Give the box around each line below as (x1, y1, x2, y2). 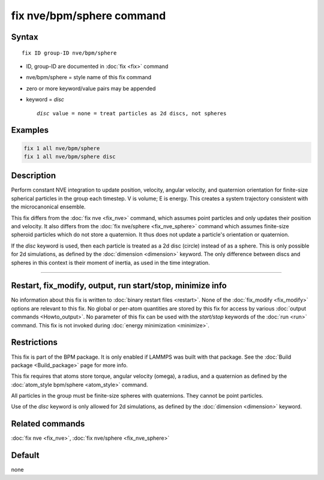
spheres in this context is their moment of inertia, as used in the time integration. (11, 259, 210, 266)
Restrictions (11, 337, 58, 348)
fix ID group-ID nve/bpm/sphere (22, 49, 117, 56)
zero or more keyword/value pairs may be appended (26, 85, 156, 92)
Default (11, 451, 40, 461)
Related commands (11, 419, 85, 429)
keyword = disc (26, 96, 64, 103)
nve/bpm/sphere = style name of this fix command (26, 74, 152, 81)
